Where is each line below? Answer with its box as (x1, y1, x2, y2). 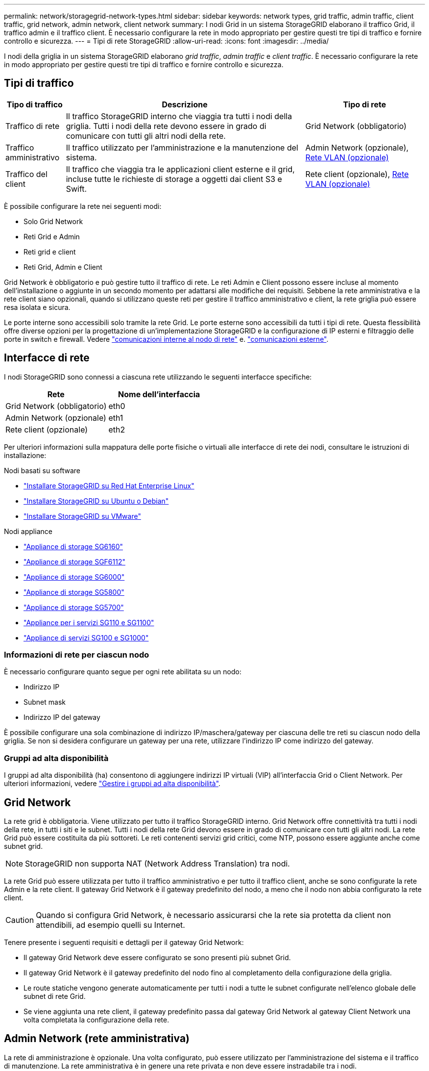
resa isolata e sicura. (4, 303, 71, 311)
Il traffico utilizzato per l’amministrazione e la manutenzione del (66, 142, 298, 153)
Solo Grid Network (24, 217, 83, 226)
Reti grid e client (24, 247, 76, 256)
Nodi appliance (4, 527, 52, 535)
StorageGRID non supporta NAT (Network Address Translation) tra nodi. (25, 859, 290, 869)
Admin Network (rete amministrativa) (4, 1032, 190, 1045)
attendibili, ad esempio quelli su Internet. (36, 920, 185, 930)
